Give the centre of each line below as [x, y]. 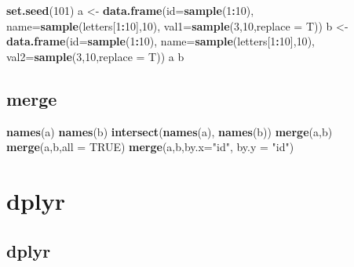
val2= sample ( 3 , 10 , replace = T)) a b [95, 56]
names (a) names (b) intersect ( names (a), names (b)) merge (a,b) [170, 131]
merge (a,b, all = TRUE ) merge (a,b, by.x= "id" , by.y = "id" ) [150, 147]
